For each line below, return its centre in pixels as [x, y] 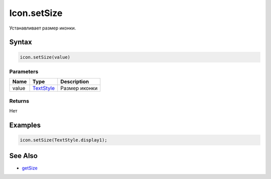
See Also [23, 156]
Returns [19, 101]
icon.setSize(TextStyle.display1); [63, 140]
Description [75, 81]
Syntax [21, 42]
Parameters [24, 71]
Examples [25, 125]
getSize [30, 168]
